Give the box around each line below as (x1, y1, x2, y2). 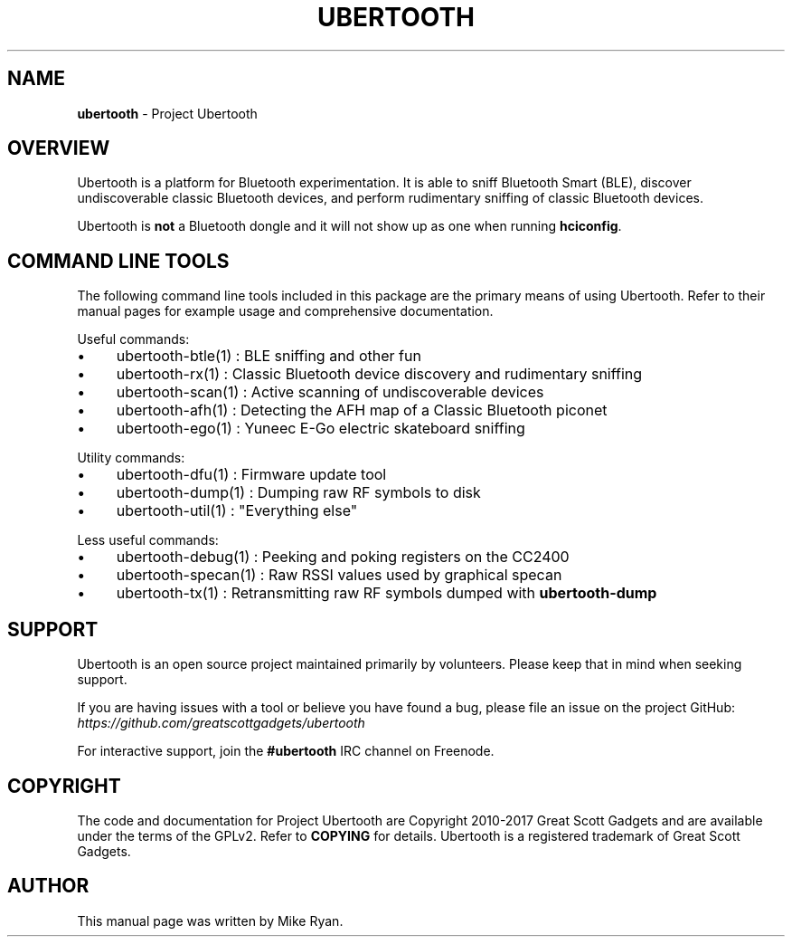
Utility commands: (77, 450, 185, 466)
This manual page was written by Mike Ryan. (77, 912, 344, 929)
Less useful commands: (77, 532, 219, 548)
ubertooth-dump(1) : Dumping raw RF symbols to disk (116, 483, 481, 502)
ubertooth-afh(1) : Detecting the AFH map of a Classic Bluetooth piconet (116, 401, 608, 420)
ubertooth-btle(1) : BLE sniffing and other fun (116, 347, 421, 366)
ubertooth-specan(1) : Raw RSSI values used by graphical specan (116, 566, 562, 585)
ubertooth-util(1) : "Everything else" (116, 501, 358, 520)
